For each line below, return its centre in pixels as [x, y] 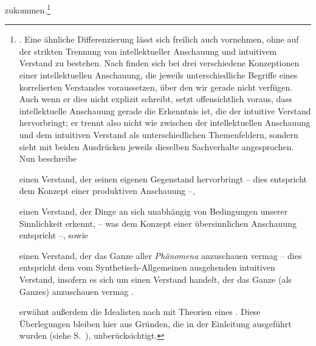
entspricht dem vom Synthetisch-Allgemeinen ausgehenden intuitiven [147, 267]
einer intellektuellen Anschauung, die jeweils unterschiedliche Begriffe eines [158, 75]
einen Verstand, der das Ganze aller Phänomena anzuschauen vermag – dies [160, 255]
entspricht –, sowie [53, 235]
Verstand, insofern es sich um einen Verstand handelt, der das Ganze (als [155, 279]
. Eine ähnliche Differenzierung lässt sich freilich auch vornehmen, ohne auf [159, 39]
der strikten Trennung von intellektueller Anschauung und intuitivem [148, 51]
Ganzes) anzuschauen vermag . [76, 291]
